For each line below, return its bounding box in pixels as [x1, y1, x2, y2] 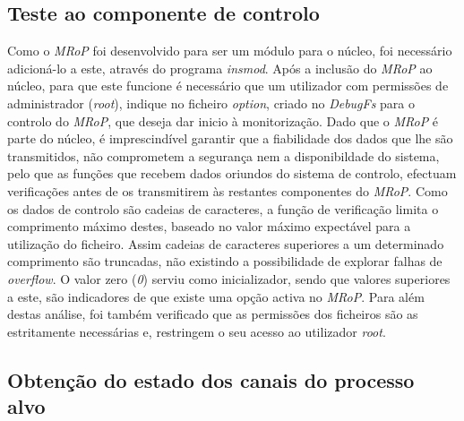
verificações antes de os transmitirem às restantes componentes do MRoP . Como [7, 181, 448, 200]
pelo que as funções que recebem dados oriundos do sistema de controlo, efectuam [7, 164, 457, 183]
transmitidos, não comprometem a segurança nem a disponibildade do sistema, [7, 146, 440, 165]
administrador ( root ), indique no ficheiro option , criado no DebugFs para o [7, 93, 416, 112]
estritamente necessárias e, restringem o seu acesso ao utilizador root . [7, 322, 386, 340]
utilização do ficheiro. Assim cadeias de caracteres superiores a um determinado [7, 234, 444, 253]
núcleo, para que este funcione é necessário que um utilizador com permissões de [7, 76, 449, 95]
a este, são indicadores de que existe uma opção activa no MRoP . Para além [7, 287, 425, 305]
